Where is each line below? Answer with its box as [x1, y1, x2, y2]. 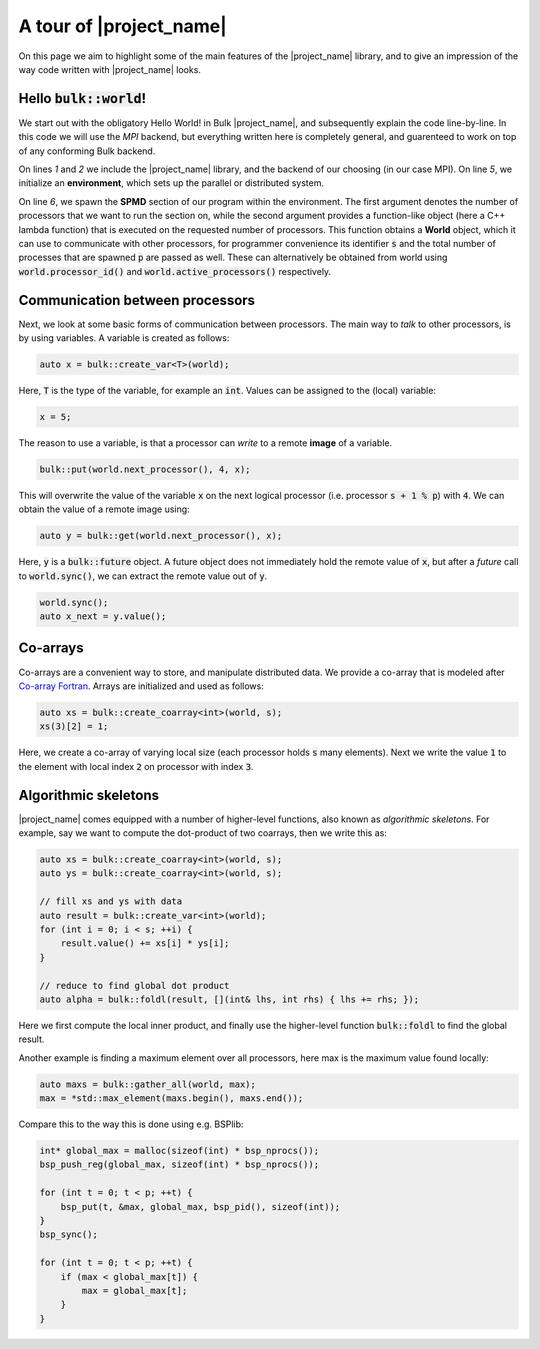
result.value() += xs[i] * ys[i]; [60, 938, 230, 949]
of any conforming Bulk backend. [18, 145, 156, 157]
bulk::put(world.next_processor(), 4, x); [39, 463, 251, 475]
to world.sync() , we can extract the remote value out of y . [18, 570, 268, 582]
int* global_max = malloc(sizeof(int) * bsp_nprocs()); [39, 1145, 320, 1157]
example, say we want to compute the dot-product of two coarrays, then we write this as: [18, 827, 387, 839]
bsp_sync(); [39, 1229, 99, 1240]
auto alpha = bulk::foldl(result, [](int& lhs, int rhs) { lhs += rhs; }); [39, 993, 420, 1005]
